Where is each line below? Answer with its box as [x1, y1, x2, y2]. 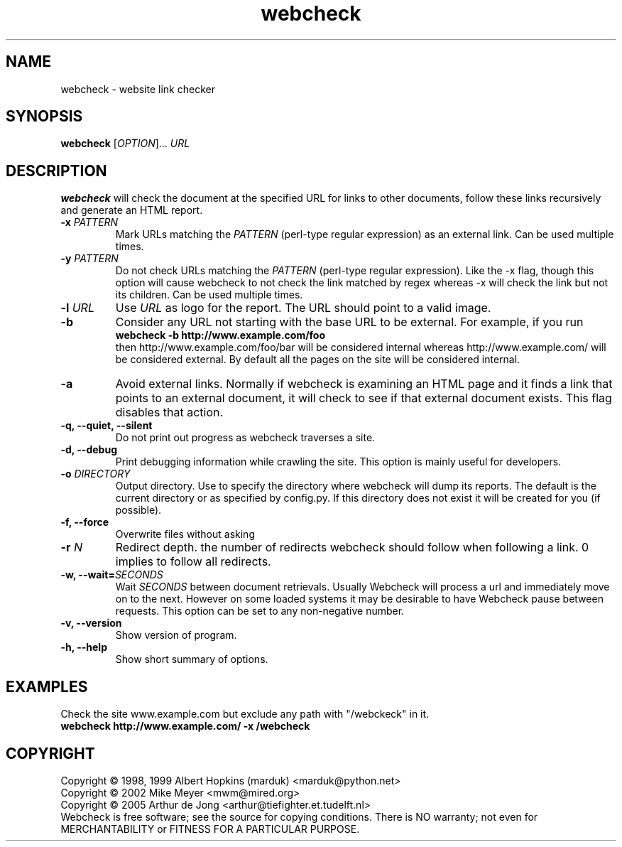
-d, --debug [60, 443, 117, 456]
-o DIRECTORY [60, 468, 131, 480]
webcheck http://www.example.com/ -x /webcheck [60, 720, 310, 733]
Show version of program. [115, 629, 237, 642]
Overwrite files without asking [115, 528, 255, 541]
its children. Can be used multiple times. [115, 288, 303, 301]
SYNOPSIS [6, 107, 83, 126]
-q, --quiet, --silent [60, 419, 153, 432]
